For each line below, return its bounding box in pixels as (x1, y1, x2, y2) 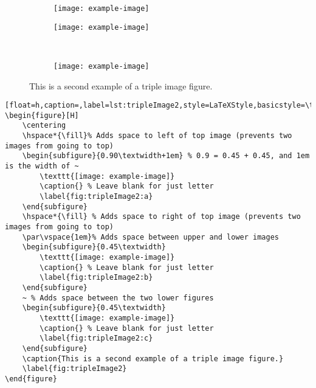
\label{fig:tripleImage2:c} (39, 334, 153, 343)
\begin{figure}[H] (5, 111, 79, 120)
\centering (22, 121, 66, 130)
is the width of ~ (5, 162, 79, 171)
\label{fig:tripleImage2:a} (39, 192, 153, 201)
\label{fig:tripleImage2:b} (39, 273, 153, 282)
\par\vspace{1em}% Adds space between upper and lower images (22, 232, 280, 241)
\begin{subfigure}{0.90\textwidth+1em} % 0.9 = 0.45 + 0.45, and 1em (22, 151, 310, 161)
